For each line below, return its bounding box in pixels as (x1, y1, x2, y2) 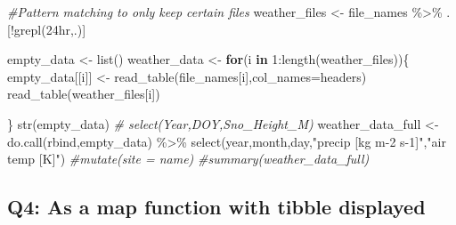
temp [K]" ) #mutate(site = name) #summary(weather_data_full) (7, 149, 370, 168)
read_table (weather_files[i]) (7, 84, 160, 103)
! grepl (10, 20, 42, 38)
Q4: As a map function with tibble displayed (7, 193, 426, 221)
